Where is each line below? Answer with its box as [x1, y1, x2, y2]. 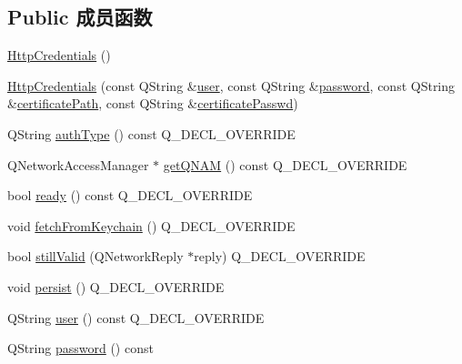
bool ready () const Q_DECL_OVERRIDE [7, 186, 253, 205]
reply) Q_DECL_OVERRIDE [194, 247, 366, 266]
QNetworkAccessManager [7, 155, 149, 174]
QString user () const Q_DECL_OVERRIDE [7, 308, 265, 327]
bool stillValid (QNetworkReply [7, 247, 184, 266]
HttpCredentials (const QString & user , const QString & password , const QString [7, 76, 456, 95]
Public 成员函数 [7, 3, 153, 31]
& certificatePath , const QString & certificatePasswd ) [7, 94, 298, 113]
